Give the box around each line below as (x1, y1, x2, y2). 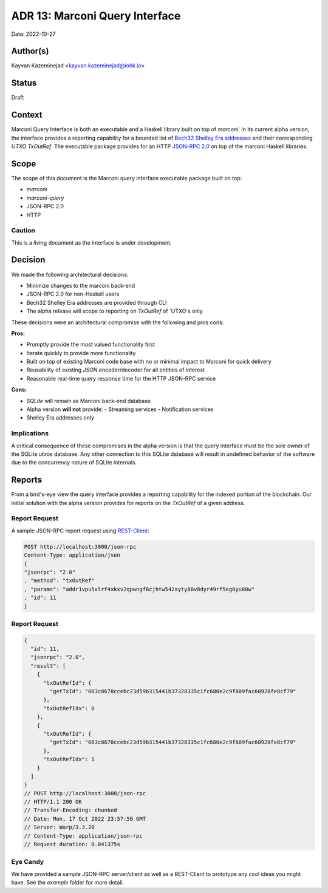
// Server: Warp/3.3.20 (24, 824, 95, 831)
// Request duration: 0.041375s (24, 841, 121, 848)
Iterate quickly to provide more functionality (26, 349, 136, 356)
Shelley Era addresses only (26, 414, 94, 421)
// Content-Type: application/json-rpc (24, 832, 143, 839)
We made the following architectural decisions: (11, 271, 129, 278)
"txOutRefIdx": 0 (43, 705, 95, 711)
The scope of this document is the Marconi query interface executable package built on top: (11, 174, 242, 182)
